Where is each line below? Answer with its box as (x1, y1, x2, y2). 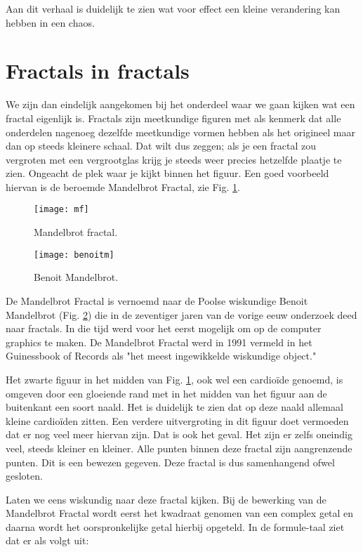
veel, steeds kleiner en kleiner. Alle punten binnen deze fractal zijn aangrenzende (6, 440, 352, 455)
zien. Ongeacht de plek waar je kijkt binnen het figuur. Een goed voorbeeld (6, 166, 329, 180)
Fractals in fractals (6, 56, 190, 85)
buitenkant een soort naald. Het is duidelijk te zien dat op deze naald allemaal (6, 400, 343, 414)
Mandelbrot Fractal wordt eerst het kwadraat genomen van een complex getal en (6, 506, 354, 520)
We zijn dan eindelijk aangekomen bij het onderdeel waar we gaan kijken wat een (6, 97, 355, 112)
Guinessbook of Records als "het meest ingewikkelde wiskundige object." (6, 348, 317, 363)
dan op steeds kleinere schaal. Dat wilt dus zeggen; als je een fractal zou (6, 138, 316, 153)
